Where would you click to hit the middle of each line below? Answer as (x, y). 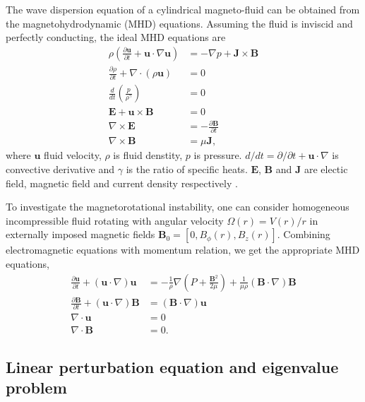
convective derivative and (60, 169)
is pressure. (218, 155)
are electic (326, 169)
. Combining (304, 234)
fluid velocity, (73, 155)
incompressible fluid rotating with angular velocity (115, 220)
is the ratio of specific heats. (187, 169)
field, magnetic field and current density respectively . (122, 183)
